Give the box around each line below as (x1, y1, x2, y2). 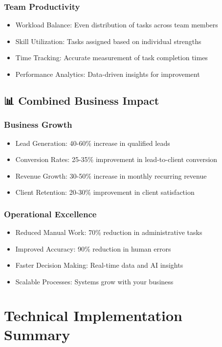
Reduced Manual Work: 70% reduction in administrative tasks (15, 227, 202, 237)
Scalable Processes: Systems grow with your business (15, 276, 174, 286)
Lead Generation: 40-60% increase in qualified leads (15, 138, 170, 148)
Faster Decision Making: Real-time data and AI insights (15, 260, 183, 270)
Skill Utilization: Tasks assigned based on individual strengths (15, 36, 201, 46)
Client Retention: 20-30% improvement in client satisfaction (15, 187, 195, 197)
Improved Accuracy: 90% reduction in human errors (15, 243, 171, 254)
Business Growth (4, 118, 72, 131)
